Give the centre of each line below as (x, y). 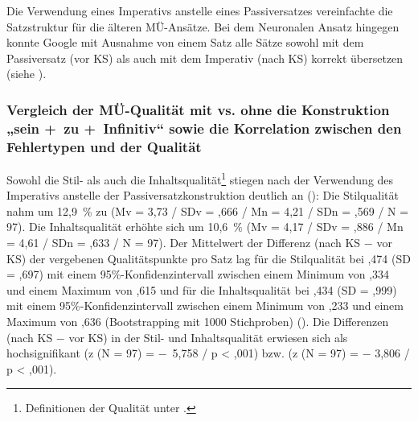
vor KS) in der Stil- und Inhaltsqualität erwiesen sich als (208, 337)
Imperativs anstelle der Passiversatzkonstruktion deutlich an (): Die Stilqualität (203, 195)
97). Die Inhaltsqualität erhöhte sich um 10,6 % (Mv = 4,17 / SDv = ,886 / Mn (205, 227)
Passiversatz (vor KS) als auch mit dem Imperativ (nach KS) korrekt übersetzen (205, 58)
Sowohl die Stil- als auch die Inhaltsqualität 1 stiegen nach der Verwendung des (200, 178)
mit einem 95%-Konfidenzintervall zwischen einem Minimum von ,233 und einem (205, 305)
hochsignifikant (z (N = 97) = (81, 353)
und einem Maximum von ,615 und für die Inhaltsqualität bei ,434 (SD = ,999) (202, 289)
